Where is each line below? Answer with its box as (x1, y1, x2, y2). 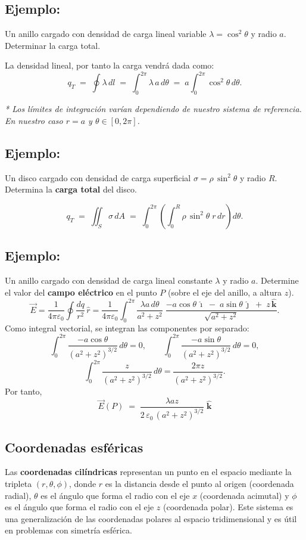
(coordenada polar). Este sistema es (163, 501, 293, 513)
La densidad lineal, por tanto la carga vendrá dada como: (5, 59, 214, 72)
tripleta (5, 477, 32, 489)
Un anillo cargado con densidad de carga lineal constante (5, 274, 213, 287)
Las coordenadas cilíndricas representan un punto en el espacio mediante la (5, 465, 292, 478)
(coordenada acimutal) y (199, 489, 289, 501)
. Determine (255, 274, 299, 287)
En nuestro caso (5, 114, 63, 126)
